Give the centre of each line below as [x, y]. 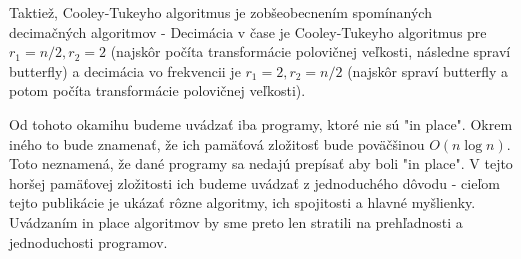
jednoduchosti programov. [88, 241]
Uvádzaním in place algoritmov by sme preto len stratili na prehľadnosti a [236, 221]
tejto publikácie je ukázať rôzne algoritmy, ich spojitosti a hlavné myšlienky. [242, 202]
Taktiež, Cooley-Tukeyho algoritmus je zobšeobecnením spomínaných [220, 12]
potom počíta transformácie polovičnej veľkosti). [157, 90]
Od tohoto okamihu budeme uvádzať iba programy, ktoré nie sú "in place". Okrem [261, 123]
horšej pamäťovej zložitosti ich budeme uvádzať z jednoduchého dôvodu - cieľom [254, 182]
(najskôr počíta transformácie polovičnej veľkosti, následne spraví [310, 51]
